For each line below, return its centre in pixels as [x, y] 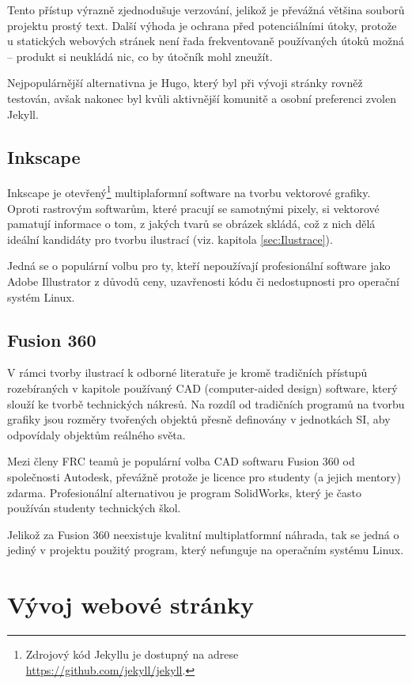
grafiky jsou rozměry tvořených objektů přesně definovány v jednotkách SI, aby [199, 419]
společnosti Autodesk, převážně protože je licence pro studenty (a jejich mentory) [204, 476]
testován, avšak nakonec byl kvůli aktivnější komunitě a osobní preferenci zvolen [202, 98]
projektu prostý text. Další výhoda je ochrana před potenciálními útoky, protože [202, 25]
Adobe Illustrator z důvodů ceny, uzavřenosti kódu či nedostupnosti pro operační [204, 281]
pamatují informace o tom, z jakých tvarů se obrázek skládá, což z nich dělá [191, 224]
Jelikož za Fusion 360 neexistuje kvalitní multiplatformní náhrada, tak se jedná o [203, 534]
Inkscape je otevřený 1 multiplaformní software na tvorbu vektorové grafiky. [189, 192]
